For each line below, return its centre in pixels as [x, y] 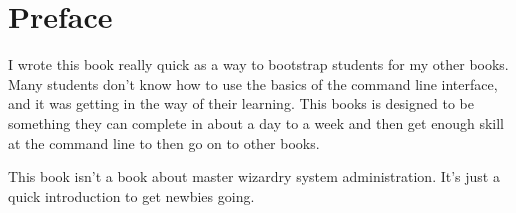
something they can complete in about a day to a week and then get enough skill [256, 122]
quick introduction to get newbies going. [131, 195]
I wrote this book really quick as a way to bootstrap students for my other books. [258, 64]
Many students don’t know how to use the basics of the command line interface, [253, 83]
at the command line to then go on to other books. [164, 142]
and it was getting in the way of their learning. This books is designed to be [241, 103]
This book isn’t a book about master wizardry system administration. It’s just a [254, 176]
